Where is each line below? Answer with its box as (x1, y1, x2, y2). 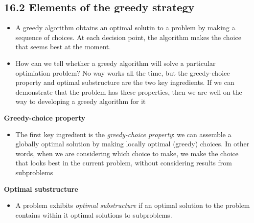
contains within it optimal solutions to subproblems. (15, 209, 172, 220)
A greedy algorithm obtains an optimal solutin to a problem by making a (15, 22, 235, 33)
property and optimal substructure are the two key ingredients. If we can (15, 77, 234, 87)
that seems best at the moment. (15, 41, 111, 52)
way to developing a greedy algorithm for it (15, 96, 146, 106)
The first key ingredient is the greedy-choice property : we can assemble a (15, 129, 231, 139)
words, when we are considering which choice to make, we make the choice (15, 148, 238, 158)
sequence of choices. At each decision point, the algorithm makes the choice (15, 32, 241, 42)
